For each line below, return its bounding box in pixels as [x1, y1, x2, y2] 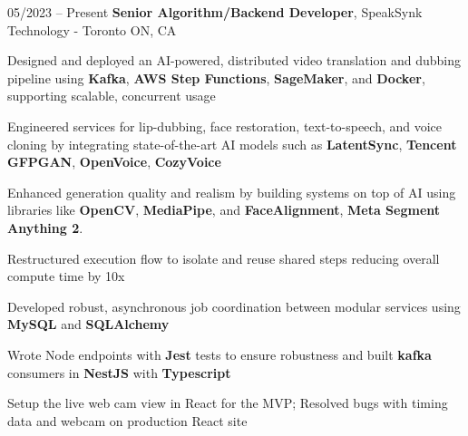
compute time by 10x [7, 266, 125, 286]
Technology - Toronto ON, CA [7, 20, 177, 39]
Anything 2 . [7, 218, 83, 237]
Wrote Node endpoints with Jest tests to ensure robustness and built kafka [7, 344, 432, 363]
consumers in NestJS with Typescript [7, 363, 231, 382]
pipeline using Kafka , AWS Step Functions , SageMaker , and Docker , [7, 68, 425, 87]
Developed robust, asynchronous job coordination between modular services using [7, 296, 461, 315]
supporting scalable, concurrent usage [7, 86, 216, 105]
